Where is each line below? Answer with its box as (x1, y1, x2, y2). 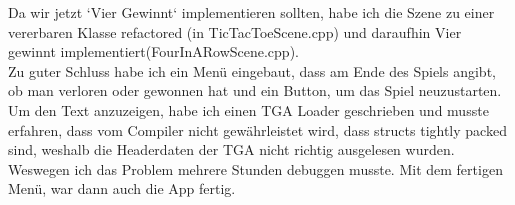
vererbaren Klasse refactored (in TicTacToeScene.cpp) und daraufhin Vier (8, 21, 462, 42)
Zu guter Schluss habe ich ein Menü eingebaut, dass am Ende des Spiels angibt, (8, 60, 496, 81)
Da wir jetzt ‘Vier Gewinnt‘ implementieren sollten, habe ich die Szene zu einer (8, 2, 495, 22)
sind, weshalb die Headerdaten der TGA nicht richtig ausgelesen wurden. (8, 139, 455, 160)
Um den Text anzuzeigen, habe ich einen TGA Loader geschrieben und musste (8, 99, 489, 120)
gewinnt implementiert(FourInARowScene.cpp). (8, 41, 299, 62)
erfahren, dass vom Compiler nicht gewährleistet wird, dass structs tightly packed (8, 119, 507, 140)
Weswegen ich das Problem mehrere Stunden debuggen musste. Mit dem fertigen (8, 158, 503, 179)
